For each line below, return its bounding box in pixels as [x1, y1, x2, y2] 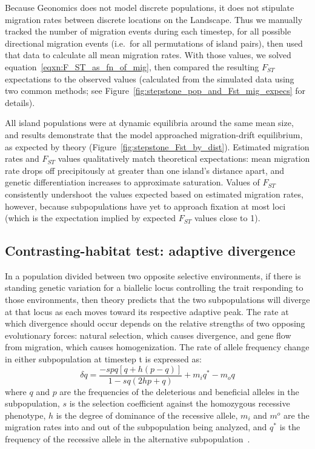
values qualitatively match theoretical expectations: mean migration [58, 152, 310, 165]
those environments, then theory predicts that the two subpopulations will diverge [5, 293, 310, 306]
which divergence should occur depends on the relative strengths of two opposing [5, 317, 305, 330]
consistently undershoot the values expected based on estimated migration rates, [5, 187, 303, 200]
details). [5, 96, 35, 108]
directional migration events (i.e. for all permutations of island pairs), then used [5, 36, 303, 49]
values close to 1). [194, 211, 260, 224]
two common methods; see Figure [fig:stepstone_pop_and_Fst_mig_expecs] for [5, 84, 305, 97]
